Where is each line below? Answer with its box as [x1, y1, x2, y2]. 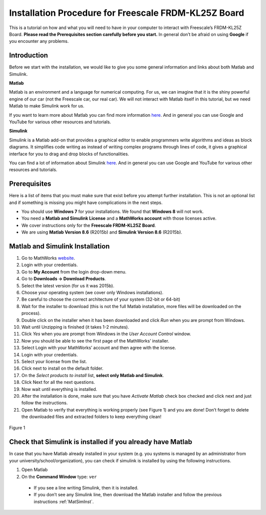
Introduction [9, 51, 48, 60]
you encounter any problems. [9, 38, 69, 44]
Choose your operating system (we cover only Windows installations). [21, 290, 164, 296]
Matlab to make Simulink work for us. [9, 103, 85, 109]
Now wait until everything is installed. [21, 386, 98, 392]
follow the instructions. [21, 400, 68, 406]
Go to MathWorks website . [21, 255, 75, 261]
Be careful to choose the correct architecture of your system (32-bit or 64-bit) [21, 296, 181, 303]
